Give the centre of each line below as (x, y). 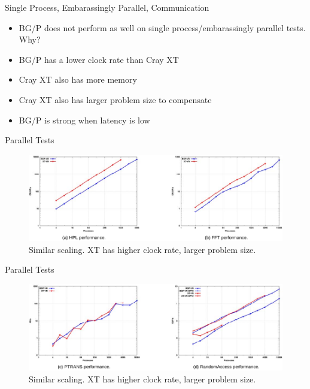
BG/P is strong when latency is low (84, 120)
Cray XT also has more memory (78, 79)
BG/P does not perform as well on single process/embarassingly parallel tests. (162, 27)
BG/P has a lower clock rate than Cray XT (99, 59)
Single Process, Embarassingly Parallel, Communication (107, 7)
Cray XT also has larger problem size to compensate (115, 99)
